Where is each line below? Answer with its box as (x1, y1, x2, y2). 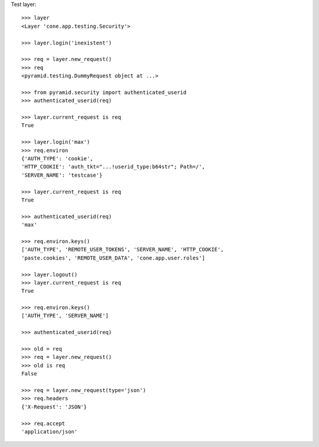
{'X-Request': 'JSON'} (21, 403, 87, 410)
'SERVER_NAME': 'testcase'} (21, 171, 103, 179)
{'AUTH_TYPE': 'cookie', (21, 156, 93, 162)
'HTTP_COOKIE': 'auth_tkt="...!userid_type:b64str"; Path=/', (21, 163, 206, 170)
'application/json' (21, 428, 78, 435)
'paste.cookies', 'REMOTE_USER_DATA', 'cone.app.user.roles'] (21, 254, 206, 261)
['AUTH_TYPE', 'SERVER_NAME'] (21, 312, 109, 319)
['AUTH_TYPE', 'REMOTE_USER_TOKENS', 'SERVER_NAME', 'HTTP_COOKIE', (21, 246, 224, 253)
